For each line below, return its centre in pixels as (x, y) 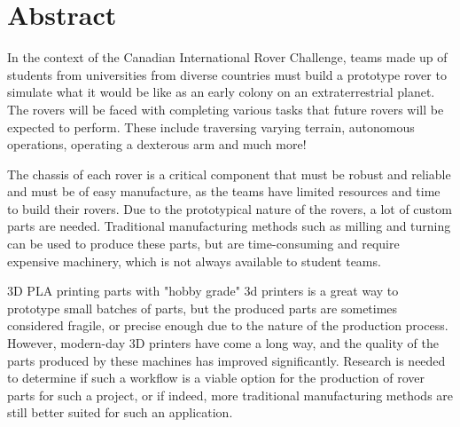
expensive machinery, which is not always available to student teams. (194, 261)
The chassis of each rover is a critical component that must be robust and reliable (229, 174)
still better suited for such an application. (120, 412)
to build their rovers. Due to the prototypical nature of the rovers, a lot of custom (230, 208)
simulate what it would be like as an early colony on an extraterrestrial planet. (221, 92)
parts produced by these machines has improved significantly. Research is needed (226, 360)
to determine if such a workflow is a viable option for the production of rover (216, 378)
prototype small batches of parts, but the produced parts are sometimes (203, 308)
